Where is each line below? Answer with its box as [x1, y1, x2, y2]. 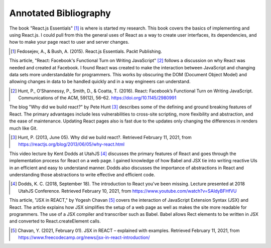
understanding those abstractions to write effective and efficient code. [9, 171, 156, 178]
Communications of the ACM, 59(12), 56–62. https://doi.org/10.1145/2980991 [18, 95, 177, 101]
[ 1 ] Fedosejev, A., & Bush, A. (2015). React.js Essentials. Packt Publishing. [11, 48, 163, 54]
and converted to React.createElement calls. [9, 218, 101, 224]
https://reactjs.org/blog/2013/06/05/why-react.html [18, 141, 125, 148]
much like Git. [9, 125, 38, 131]
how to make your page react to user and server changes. [9, 39, 129, 45]
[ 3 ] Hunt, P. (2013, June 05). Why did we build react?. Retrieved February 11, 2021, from [11, 135, 192, 141]
